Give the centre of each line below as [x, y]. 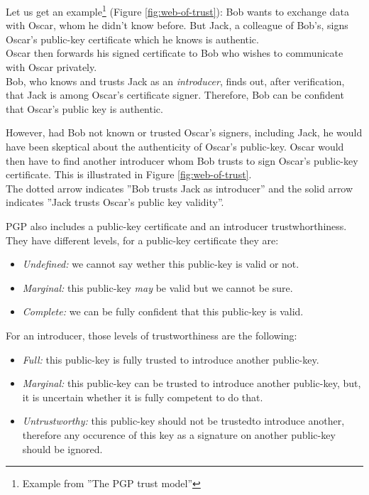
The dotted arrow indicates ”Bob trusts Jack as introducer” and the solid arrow [180, 188]
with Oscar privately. [51, 67]
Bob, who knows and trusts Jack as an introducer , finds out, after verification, [175, 81]
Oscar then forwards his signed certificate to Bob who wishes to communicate [175, 53]
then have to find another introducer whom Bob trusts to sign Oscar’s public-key [182, 160]
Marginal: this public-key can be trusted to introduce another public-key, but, [192, 383]
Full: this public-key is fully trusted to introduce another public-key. [171, 359]
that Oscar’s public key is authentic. [84, 108]
